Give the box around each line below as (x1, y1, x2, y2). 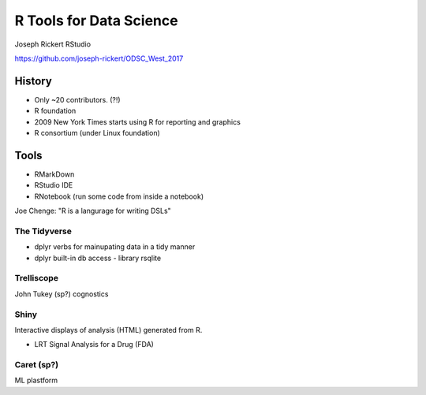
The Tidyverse (14, 225, 73, 237)
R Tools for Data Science (14, 12, 178, 29)
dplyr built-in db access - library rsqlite (34, 253, 162, 263)
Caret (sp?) (14, 360, 59, 371)
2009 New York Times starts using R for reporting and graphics (34, 117, 241, 126)
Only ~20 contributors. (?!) (34, 95, 121, 104)
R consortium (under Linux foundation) (34, 129, 161, 138)
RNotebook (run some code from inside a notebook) (34, 192, 204, 201)
